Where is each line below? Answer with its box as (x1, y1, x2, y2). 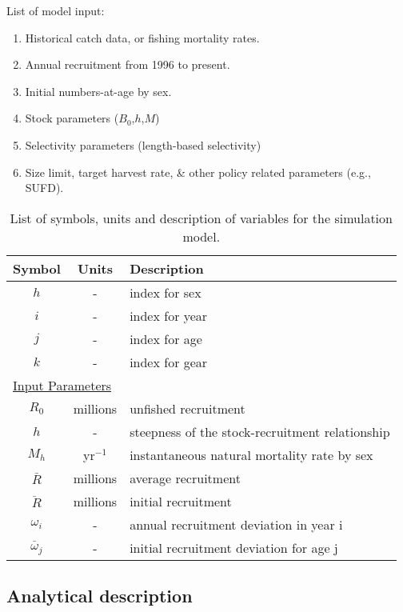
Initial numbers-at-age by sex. (25, 82, 172, 99)
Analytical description (6, 583, 193, 608)
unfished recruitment (130, 398, 245, 418)
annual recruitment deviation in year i (130, 514, 343, 534)
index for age (130, 329, 202, 348)
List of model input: (6, 2, 105, 18)
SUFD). (25, 179, 64, 196)
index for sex (130, 282, 201, 302)
